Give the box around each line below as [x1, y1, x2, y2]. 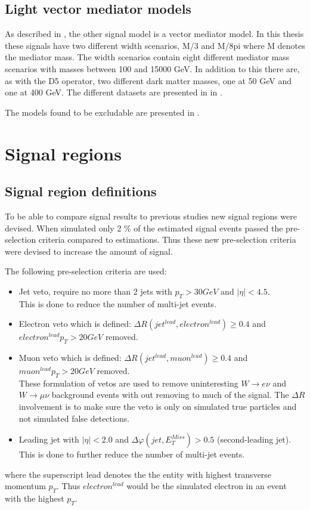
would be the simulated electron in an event [126, 480, 287, 492]
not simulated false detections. [18, 412, 130, 424]
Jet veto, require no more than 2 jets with [18, 285, 172, 297]
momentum [5, 480, 46, 492]
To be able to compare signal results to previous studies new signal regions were [5, 209, 297, 222]
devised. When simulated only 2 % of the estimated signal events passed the [5, 221, 283, 234]
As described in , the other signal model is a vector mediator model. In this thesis [5, 27, 304, 40]
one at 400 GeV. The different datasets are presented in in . [5, 86, 222, 98]
